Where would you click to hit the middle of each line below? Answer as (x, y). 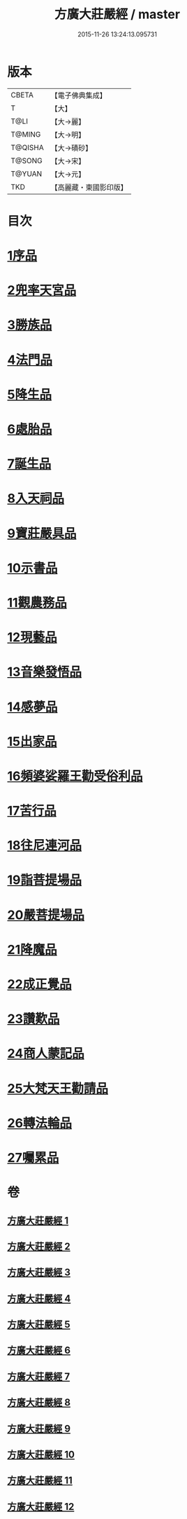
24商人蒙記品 (46, 1054)
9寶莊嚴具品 (42, 533)
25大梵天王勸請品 (58, 1088)
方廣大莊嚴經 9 (39, 1428)
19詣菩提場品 (45, 880)
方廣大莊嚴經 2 (39, 1246)
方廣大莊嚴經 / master (117, 14)
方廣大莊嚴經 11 (40, 1481)
